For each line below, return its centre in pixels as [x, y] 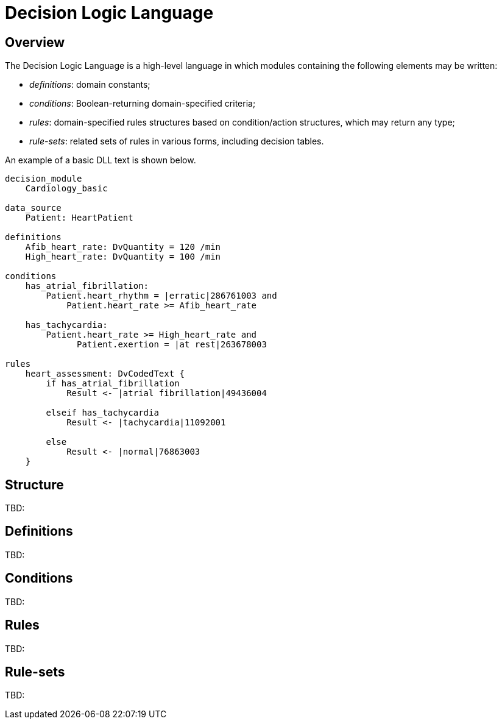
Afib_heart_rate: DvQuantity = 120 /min [123, 247]
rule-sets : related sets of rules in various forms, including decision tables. [177, 141]
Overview [35, 42]
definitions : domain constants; [90, 85]
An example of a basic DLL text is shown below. [101, 160]
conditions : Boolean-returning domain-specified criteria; [143, 104]
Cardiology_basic [66, 189]
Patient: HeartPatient [79, 218]
